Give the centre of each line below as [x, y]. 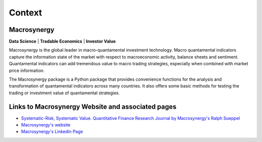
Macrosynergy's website [46, 125]
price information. [27, 71]
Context [25, 13]
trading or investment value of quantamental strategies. [64, 93]
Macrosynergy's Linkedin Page [52, 132]
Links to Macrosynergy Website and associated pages [93, 106]
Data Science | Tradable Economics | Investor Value [62, 42]
